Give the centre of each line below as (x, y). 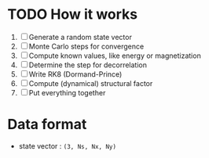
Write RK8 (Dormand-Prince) (75, 74)
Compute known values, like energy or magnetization (115, 56)
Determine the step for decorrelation (88, 65)
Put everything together (67, 92)
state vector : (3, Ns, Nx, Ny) (68, 145)
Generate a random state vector (81, 37)
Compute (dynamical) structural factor (91, 83)
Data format (47, 125)
